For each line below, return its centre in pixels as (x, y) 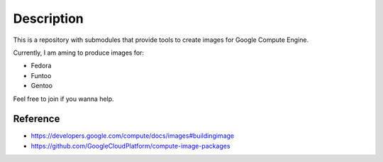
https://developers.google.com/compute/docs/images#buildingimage (132, 136)
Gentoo (42, 86)
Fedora (41, 66)
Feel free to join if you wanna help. (63, 99)
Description (49, 18)
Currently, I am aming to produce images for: (79, 53)
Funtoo (41, 75)
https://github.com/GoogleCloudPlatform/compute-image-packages (131, 146)
